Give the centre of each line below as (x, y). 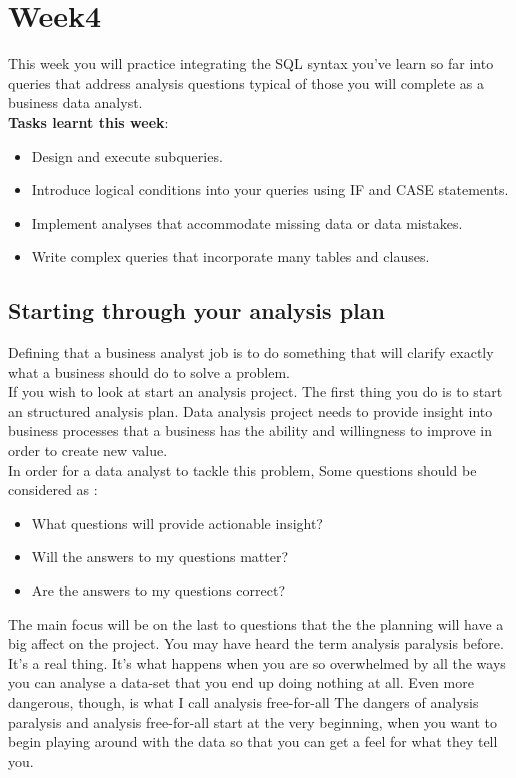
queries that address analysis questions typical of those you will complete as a (246, 82)
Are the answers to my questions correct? (158, 590)
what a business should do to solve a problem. (149, 371)
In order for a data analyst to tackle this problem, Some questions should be (242, 469)
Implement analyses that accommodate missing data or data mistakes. (247, 222)
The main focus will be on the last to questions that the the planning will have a (256, 623)
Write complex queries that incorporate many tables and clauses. (230, 256)
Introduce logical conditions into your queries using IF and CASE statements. (270, 189)
